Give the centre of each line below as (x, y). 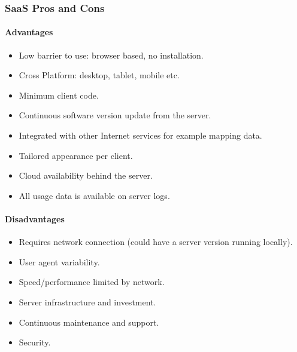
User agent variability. (59, 261)
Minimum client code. (59, 95)
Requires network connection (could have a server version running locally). (156, 242)
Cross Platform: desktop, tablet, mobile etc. (99, 75)
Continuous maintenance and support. (89, 322)
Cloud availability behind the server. (86, 175)
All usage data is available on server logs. (94, 195)
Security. (35, 342)
